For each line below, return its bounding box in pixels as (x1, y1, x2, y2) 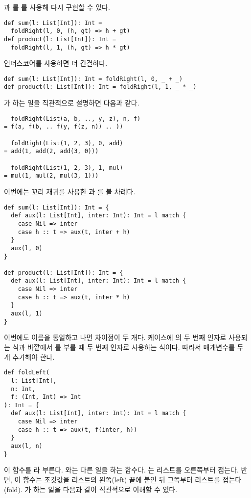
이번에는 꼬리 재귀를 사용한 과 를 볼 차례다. (4, 186, 136, 196)
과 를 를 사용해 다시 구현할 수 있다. (4, 2, 110, 12)
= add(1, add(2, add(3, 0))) (4, 148, 99, 155)
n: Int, (11, 385, 36, 393)
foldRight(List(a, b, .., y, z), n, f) (11, 115, 141, 122)
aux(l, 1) (11, 310, 43, 317)
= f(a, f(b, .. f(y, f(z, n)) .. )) (4, 123, 123, 131)
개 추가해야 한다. (4, 351, 55, 362)
